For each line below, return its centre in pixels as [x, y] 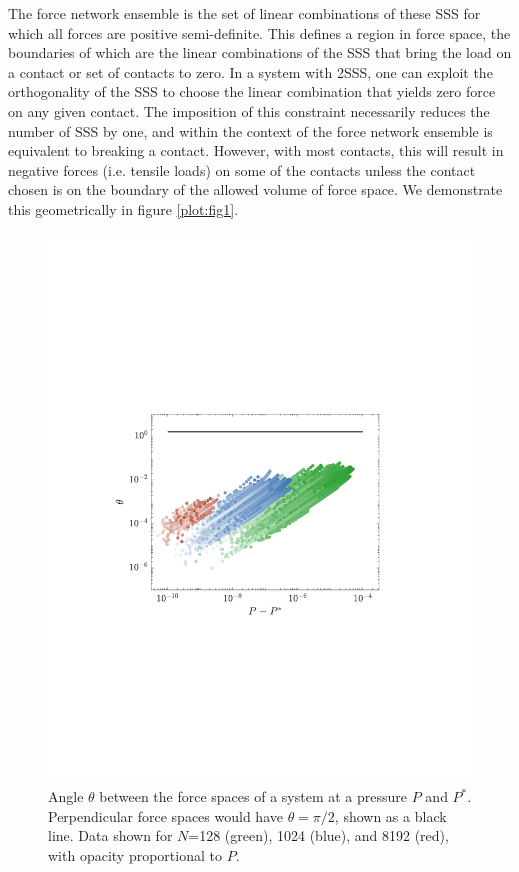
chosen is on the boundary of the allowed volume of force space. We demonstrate [255, 189]
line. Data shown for [110, 835]
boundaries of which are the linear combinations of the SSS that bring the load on [260, 52]
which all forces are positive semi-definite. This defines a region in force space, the [259, 32]
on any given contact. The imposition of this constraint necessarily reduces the [249, 110]
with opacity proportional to [135, 854]
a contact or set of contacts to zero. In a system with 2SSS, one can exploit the [250, 71]
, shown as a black [390, 815]
